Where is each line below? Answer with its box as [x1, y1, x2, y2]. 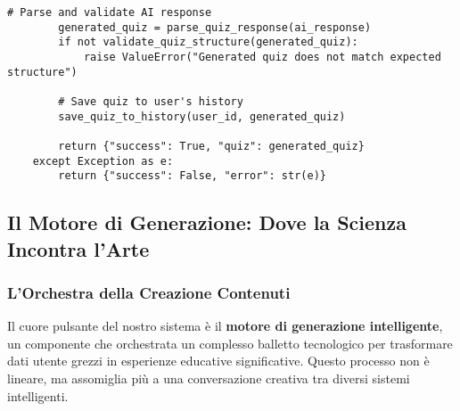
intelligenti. [7, 386, 69, 405]
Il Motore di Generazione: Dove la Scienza [7, 209, 407, 236]
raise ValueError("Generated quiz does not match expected [83, 50, 441, 63]
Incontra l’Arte [7, 234, 150, 262]
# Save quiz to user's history [58, 95, 243, 108]
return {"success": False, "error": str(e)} [58, 169, 326, 183]
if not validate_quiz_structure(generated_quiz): [58, 36, 358, 49]
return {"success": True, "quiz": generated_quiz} [58, 139, 365, 152]
